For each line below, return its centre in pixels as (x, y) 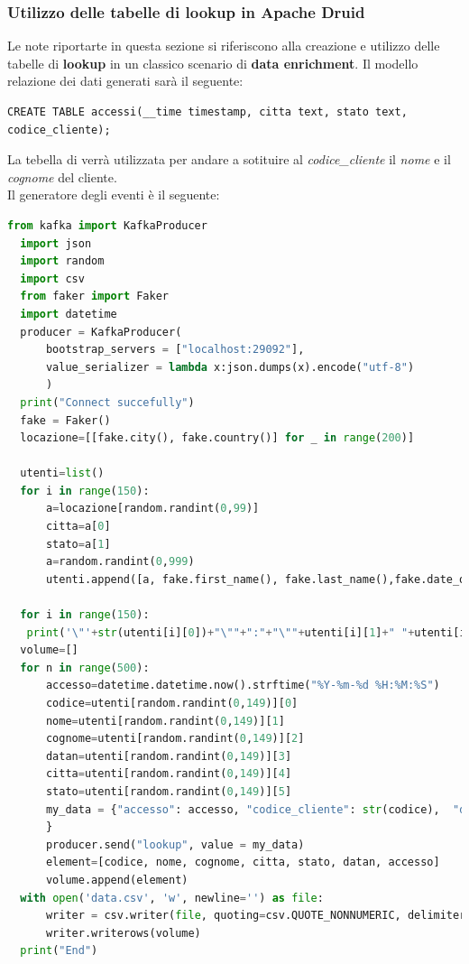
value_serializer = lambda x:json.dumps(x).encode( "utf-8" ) (230, 367)
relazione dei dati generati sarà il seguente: (125, 81)
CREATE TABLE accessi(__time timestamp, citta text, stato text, (207, 112)
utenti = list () (62, 473)
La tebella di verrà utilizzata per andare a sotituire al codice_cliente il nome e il (229, 159)
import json (56, 243)
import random (62, 261)
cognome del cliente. (62, 176)
